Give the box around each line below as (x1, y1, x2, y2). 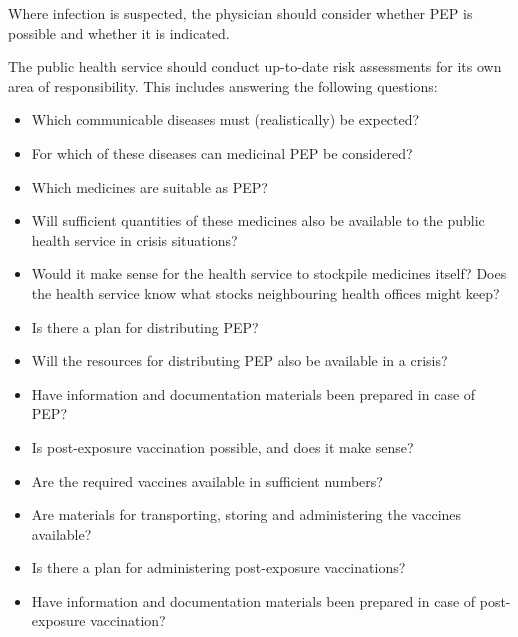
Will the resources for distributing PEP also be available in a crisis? (31, 350, 448, 371)
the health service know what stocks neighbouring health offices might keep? (31, 282, 500, 303)
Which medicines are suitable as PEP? (31, 176, 268, 197)
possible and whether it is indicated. (8, 22, 230, 43)
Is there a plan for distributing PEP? (31, 316, 259, 337)
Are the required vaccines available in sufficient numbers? (31, 470, 383, 491)
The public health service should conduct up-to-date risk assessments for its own (8, 56, 502, 77)
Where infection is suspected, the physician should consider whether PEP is (8, 3, 473, 23)
